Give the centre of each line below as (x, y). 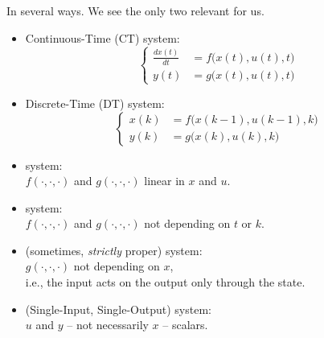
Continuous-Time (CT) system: (103, 37)
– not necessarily (108, 325)
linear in (164, 181)
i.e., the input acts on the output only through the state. (165, 282)
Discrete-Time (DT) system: (95, 103)
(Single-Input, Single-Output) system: (118, 309)
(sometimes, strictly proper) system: (114, 250)
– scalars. (185, 325)
